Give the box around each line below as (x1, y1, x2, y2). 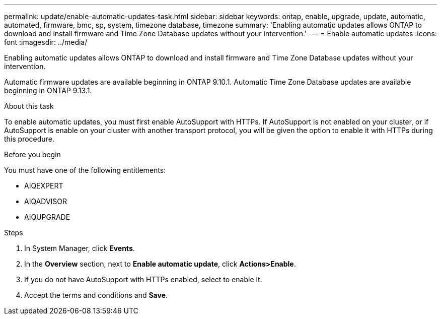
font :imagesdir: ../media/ (4, 38, 88, 46)
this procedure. (4, 135, 54, 143)
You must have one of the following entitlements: (4, 166, 166, 174)
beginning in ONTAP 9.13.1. (4, 86, 92, 95)
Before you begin (4, 150, 61, 159)
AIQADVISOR (24, 197, 67, 206)
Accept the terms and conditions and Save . (24, 291, 168, 299)
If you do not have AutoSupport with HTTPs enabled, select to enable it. (24, 275, 262, 284)
